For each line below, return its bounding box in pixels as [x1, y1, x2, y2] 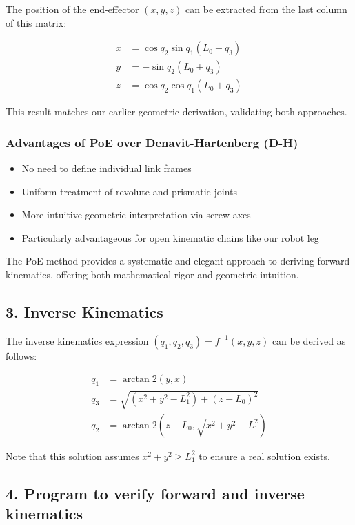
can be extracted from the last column [185, 2, 347, 16]
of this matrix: [6, 15, 67, 30]
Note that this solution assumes [6, 448, 139, 463]
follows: [6, 348, 37, 363]
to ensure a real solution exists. [199, 448, 330, 463]
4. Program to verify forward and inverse [6, 482, 305, 504]
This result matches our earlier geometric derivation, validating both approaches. [6, 104, 347, 119]
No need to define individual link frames [21, 161, 192, 175]
